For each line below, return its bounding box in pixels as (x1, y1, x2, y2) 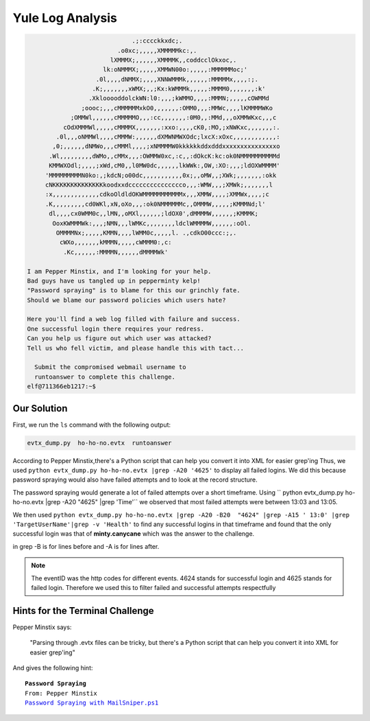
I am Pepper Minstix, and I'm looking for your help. (27, 268, 212, 275)
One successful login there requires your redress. (27, 324, 205, 333)
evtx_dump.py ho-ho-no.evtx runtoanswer (27, 439, 172, 447)
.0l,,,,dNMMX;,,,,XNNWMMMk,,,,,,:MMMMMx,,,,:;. (95, 75, 259, 83)
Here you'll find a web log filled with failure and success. (27, 316, 241, 323)
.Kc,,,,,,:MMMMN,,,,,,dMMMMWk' (62, 248, 169, 256)
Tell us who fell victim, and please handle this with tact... (27, 344, 245, 352)
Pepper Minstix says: (12, 623, 72, 631)
